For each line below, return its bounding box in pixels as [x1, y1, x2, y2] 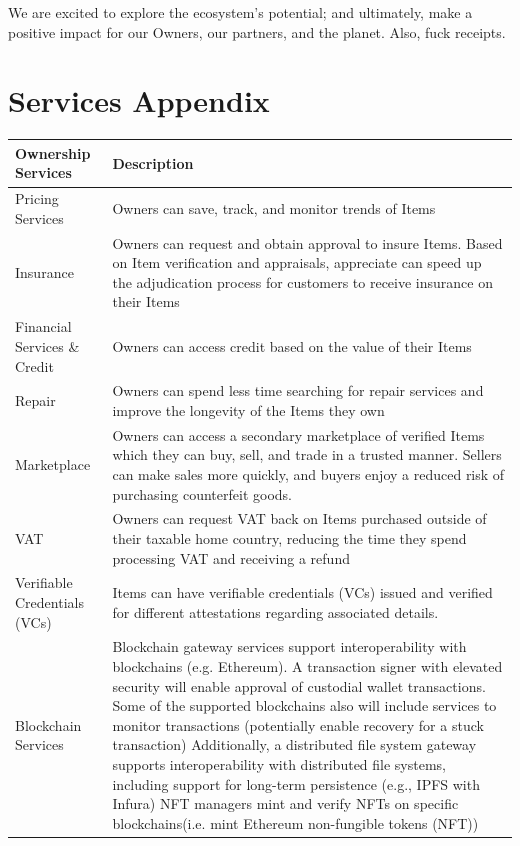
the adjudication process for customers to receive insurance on [112, 271, 493, 292]
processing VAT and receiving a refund [112, 547, 350, 568]
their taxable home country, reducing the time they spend [112, 528, 467, 548]
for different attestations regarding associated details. [112, 601, 439, 622]
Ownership [15, 142, 91, 163]
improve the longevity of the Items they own [112, 399, 385, 420]
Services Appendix [8, 80, 270, 121]
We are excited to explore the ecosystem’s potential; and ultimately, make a [8, 2, 473, 22]
